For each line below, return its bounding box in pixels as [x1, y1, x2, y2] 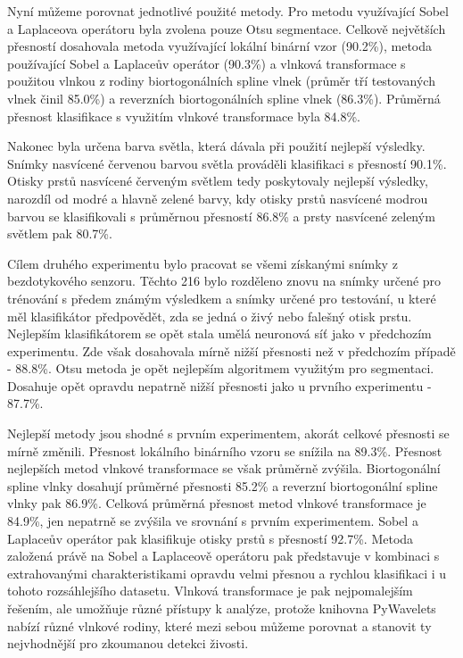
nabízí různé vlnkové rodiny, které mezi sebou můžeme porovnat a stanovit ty [7, 616, 432, 635]
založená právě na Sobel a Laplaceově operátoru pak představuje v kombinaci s [7, 546, 440, 565]
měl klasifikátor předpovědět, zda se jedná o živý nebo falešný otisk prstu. [7, 306, 412, 325]
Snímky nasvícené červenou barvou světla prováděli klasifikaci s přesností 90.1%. [7, 154, 447, 172]
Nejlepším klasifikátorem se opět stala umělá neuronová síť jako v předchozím [7, 324, 432, 343]
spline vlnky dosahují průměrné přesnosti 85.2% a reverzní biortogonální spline [7, 476, 438, 495]
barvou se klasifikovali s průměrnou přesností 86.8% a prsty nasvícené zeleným [7, 206, 435, 225]
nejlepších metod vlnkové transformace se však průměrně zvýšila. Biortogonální [7, 459, 441, 478]
